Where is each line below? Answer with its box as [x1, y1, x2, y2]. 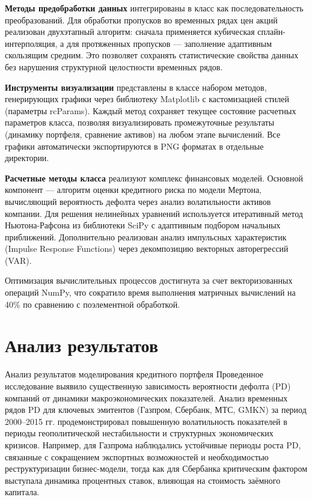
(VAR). [5, 254, 32, 266]
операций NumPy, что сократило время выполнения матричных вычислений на [5, 286, 296, 299]
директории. [5, 151, 49, 164]
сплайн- [257, 25, 286, 38]
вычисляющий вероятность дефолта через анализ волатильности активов [5, 195, 271, 207]
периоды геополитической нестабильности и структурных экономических [5, 427, 274, 439]
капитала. [5, 486, 40, 498]
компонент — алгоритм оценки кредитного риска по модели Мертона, [5, 183, 262, 196]
